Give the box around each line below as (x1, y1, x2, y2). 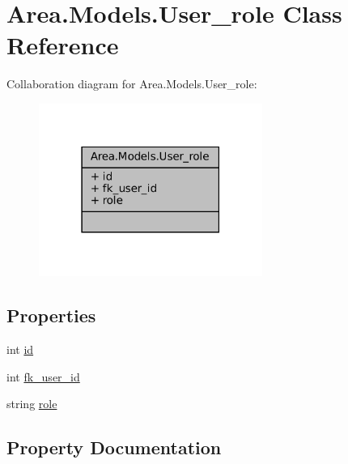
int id (6, 341, 34, 358)
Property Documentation (6, 435, 222, 460)
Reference (6, 28, 119, 62)
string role (6, 395, 57, 412)
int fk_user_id (6, 368, 80, 385)
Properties (6, 303, 96, 328)
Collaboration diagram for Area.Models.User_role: (6, 75, 257, 92)
